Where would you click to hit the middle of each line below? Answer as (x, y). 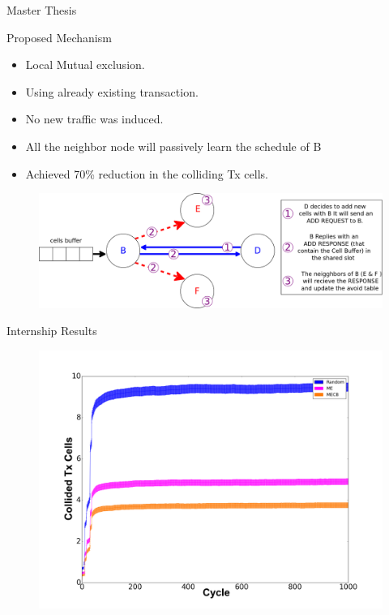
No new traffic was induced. (94, 119)
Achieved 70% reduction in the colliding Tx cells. (147, 173)
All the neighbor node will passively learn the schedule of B (173, 146)
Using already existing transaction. (112, 91)
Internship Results (52, 331)
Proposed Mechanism (59, 37)
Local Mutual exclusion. (85, 65)
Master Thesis (42, 10)
